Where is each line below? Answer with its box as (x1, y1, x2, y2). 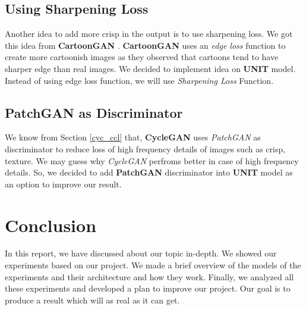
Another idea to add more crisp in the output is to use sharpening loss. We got (5, 27, 293, 40)
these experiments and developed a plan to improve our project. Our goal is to (5, 282, 291, 295)
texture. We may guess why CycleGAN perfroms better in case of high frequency (5, 154, 299, 167)
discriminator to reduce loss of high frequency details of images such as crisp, (5, 142, 286, 155)
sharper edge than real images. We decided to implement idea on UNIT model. (5, 62, 296, 74)
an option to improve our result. (5, 177, 122, 190)
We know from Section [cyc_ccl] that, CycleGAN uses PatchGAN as (5, 131, 261, 143)
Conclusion (5, 212, 97, 237)
